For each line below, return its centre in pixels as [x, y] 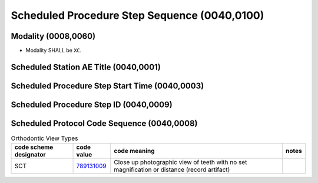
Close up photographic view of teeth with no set [180, 162]
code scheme [34, 147]
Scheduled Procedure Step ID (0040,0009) [92, 104]
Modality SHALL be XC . [54, 51]
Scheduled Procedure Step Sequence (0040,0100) [138, 15]
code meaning [135, 151]
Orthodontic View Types [44, 138]
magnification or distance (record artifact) [172, 169]
